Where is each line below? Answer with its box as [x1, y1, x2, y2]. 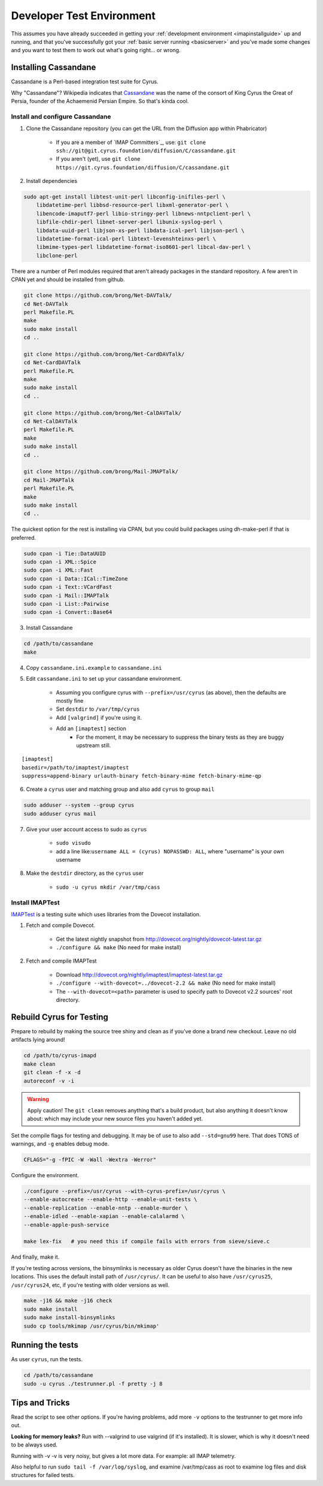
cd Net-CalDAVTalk [23, 418, 78, 425]
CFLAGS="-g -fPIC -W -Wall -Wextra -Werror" [23, 1156, 157, 1163]
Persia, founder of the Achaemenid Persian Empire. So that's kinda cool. [11, 98, 189, 105]
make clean [23, 1060, 56, 1067]
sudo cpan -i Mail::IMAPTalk [23, 592, 109, 599]
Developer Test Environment [11, 9, 156, 22]
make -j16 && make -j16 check [23, 1297, 112, 1304]
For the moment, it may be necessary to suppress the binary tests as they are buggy [76, 733, 284, 741]
